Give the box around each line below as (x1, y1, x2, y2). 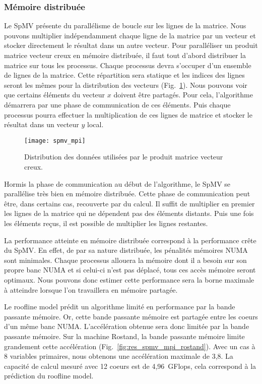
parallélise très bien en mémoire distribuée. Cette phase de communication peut (4, 188, 250, 199)
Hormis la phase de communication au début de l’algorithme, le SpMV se (4, 178, 231, 189)
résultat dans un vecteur (4, 119, 79, 130)
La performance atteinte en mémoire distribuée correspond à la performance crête (4, 235, 256, 245)
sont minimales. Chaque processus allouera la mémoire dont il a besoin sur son (4, 254, 247, 265)
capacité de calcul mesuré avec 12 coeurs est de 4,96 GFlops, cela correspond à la (4, 360, 256, 371)
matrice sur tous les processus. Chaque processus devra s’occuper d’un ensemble (4, 60, 251, 70)
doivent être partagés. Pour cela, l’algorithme (113, 89, 253, 100)
